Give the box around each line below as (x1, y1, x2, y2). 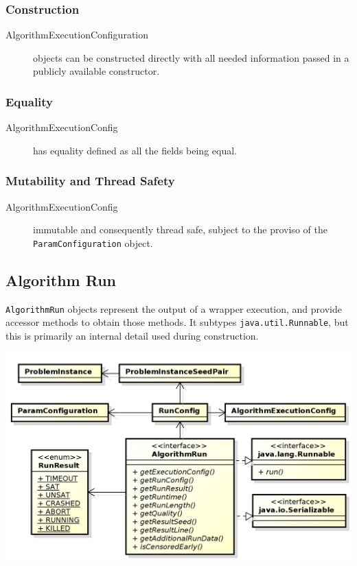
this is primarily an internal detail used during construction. (5, 328, 259, 342)
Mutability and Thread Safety (5, 172, 175, 189)
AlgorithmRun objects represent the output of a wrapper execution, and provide (5, 301, 342, 316)
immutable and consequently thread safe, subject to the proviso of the (33, 222, 327, 237)
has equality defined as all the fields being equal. (33, 143, 237, 157)
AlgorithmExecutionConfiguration (5, 27, 148, 42)
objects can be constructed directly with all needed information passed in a (33, 50, 349, 64)
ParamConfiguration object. (33, 235, 153, 250)
